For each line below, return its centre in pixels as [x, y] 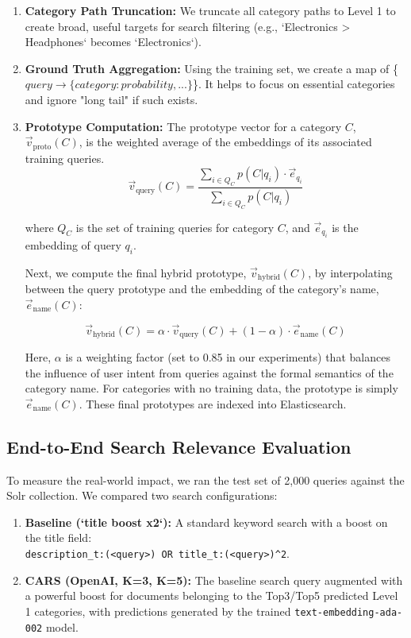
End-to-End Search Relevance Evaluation [179, 446]
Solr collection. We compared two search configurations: [142, 495]
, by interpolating [350, 272]
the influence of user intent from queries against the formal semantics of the [209, 372]
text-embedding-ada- [349, 612]
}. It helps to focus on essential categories [294, 84]
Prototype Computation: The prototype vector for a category [183, 126]
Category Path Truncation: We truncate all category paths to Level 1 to [210, 10]
